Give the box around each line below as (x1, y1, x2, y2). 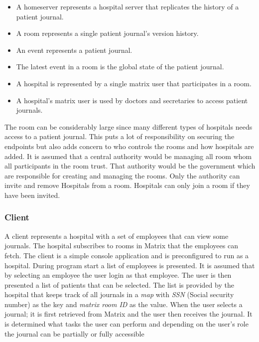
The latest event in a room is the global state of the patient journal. (16, 61, 224, 72)
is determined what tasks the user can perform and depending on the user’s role (4, 319, 249, 329)
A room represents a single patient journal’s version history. (16, 28, 199, 38)
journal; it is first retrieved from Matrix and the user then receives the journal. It (4, 309, 253, 319)
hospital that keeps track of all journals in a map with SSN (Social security (4, 289, 234, 300)
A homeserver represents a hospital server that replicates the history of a (16, 1, 239, 11)
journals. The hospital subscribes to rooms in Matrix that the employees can (4, 240, 238, 251)
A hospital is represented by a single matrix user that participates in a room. (16, 78, 252, 88)
